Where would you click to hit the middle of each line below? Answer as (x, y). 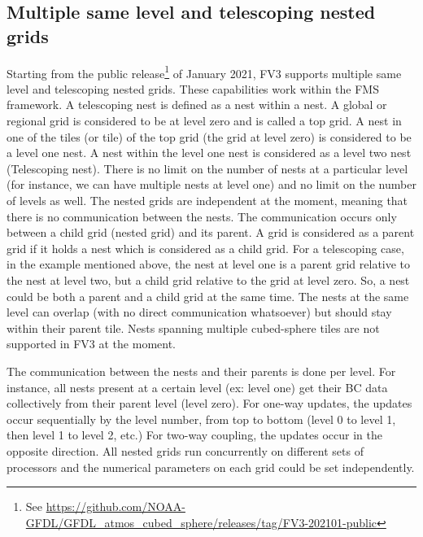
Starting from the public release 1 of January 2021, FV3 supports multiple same (204, 72)
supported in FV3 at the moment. (91, 344)
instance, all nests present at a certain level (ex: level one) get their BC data (197, 387)
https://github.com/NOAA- (116, 506)
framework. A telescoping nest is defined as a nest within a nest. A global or (197, 105)
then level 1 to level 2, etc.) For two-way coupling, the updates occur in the (194, 435)
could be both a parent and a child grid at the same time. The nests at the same (208, 296)
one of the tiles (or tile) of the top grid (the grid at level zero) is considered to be (209, 136)
